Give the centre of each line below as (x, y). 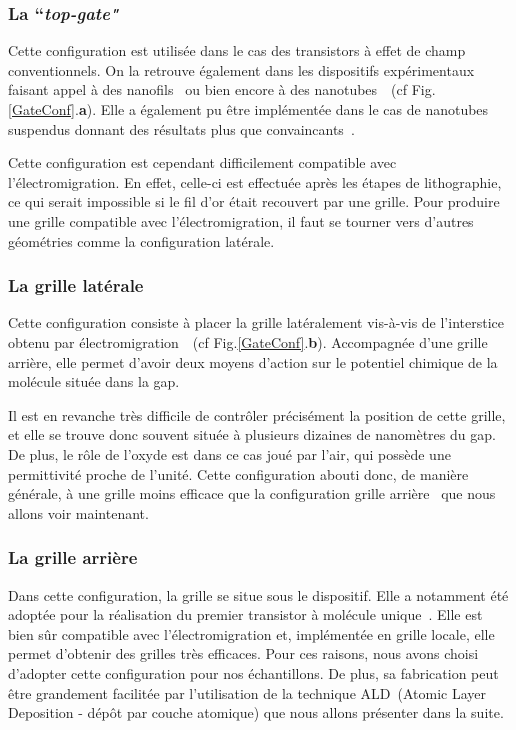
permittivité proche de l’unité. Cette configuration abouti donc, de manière (238, 473)
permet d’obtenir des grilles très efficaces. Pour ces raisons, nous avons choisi (243, 653)
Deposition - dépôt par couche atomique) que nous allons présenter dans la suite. (256, 712)
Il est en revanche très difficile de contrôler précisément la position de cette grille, (257, 414)
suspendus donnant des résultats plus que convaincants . (181, 128)
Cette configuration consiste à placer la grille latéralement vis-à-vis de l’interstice (256, 322)
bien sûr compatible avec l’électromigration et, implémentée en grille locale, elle (251, 633)
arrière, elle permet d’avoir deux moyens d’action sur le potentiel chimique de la (253, 361)
